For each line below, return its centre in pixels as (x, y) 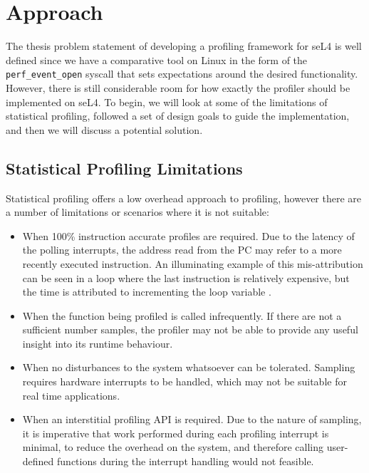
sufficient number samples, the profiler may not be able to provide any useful (190, 329)
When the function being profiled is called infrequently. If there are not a (182, 315)
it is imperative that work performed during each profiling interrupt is (176, 433)
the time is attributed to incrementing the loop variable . (147, 292)
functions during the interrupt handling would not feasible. (186, 461)
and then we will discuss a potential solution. (104, 129)
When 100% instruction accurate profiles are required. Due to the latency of (188, 235)
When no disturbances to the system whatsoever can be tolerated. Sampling (189, 367)
